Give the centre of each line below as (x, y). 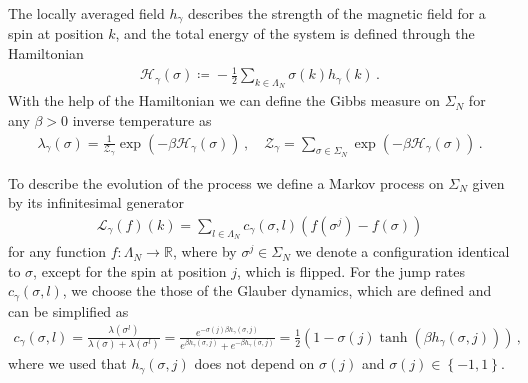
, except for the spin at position (130, 270)
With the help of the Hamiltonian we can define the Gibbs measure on (224, 100)
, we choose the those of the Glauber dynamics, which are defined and (277, 290)
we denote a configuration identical (402, 251)
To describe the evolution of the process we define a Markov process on (226, 182)
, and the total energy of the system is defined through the (295, 33)
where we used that (67, 363)
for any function (57, 251)
